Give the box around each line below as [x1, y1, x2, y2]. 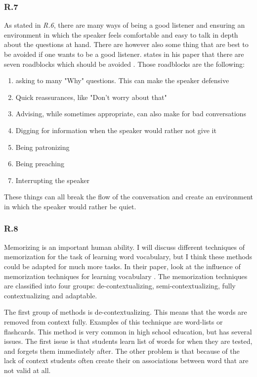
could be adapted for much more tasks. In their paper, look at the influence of [4, 261, 241, 271]
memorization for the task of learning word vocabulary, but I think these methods [4, 251, 253, 262]
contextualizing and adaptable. [4, 290, 97, 300]
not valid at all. [4, 365, 51, 375]
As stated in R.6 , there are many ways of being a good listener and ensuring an [4, 20, 245, 30]
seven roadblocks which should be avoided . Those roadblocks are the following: [4, 58, 245, 69]
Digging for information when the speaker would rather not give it [15, 125, 216, 135]
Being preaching [15, 158, 65, 169]
